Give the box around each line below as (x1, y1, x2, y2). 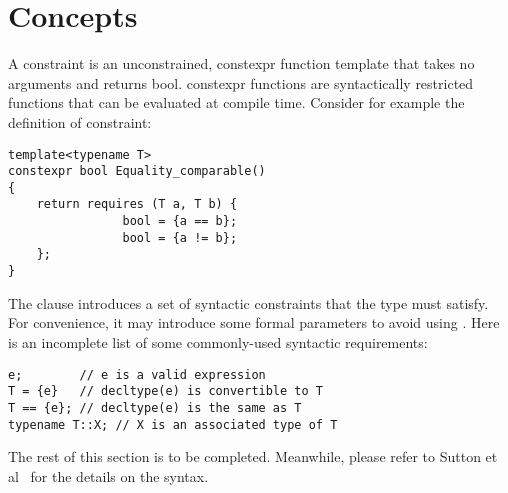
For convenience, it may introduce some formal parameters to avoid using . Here (8, 312, 500, 333)
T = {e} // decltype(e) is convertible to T (8, 384, 323, 399)
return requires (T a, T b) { (36, 197, 238, 212)
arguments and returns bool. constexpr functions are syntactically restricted (8, 72, 474, 93)
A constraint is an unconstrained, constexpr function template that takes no (8, 53, 475, 74)
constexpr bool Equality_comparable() (8, 164, 266, 179)
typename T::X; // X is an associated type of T (8, 417, 338, 432)
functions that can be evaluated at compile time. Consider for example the (8, 92, 465, 113)
